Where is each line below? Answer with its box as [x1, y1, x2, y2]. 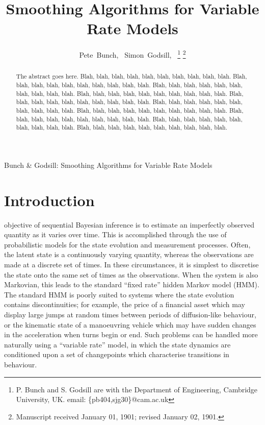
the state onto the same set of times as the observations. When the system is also [4, 269, 258, 280]
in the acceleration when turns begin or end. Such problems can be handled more [4, 329, 258, 340]
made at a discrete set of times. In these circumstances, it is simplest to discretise [4, 259, 259, 270]
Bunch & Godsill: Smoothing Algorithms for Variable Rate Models [4, 159, 213, 170]
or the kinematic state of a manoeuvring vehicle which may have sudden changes [4, 319, 256, 330]
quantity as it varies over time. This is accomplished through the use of [4, 229, 227, 240]
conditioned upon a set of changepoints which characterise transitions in [4, 349, 229, 360]
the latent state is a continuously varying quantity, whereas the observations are [4, 249, 254, 260]
